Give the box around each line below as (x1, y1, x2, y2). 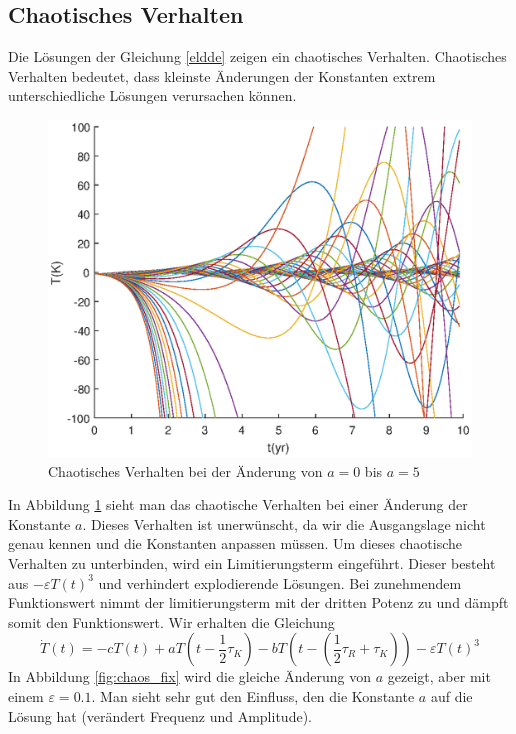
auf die (430, 685, 473, 706)
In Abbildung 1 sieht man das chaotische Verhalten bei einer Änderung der (8, 494, 468, 515)
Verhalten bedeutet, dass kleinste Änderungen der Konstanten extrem (8, 65, 436, 86)
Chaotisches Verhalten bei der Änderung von (48, 460, 323, 481)
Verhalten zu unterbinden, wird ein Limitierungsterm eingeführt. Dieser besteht (8, 553, 496, 573)
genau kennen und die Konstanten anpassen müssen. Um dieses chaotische (8, 533, 463, 554)
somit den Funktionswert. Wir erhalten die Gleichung (8, 611, 335, 632)
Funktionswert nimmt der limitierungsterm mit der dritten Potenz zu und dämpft (8, 592, 509, 613)
